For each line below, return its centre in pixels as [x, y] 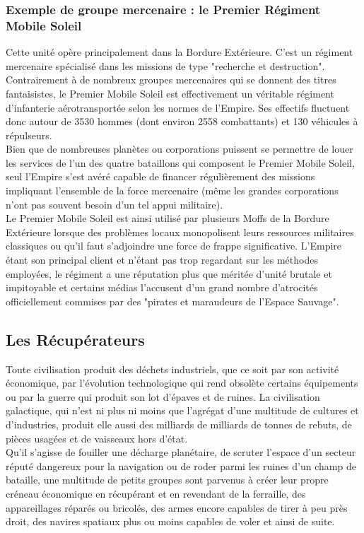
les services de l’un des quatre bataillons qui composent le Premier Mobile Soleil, [180, 162]
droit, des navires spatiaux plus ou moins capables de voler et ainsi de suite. [170, 521]
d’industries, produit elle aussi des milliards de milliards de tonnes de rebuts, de [179, 424]
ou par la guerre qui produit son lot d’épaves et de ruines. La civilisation [163, 396]
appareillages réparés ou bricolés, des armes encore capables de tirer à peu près [177, 507]
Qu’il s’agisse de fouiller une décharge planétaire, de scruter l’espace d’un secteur [181, 452]
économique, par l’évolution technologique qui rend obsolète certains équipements [182, 383]
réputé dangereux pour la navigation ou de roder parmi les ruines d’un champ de [181, 465]
